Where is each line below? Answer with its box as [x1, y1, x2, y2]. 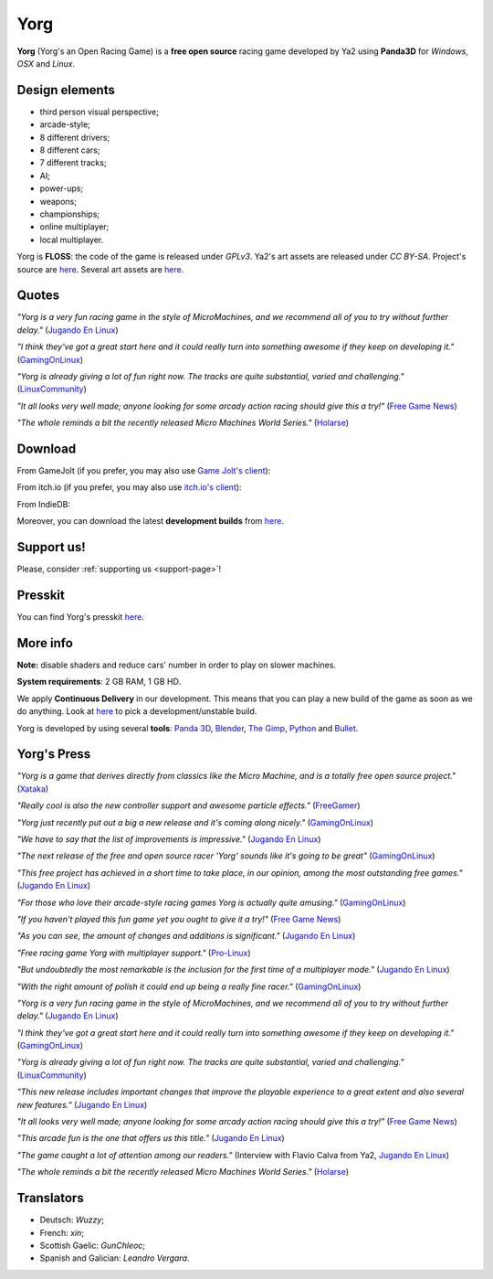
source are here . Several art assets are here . [16, 263, 184, 274]
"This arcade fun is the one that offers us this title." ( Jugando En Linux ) [16, 1133, 285, 1144]
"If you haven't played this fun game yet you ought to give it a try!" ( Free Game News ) [16, 913, 341, 924]
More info [16, 635, 73, 651]
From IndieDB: [16, 498, 70, 509]
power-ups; [39, 183, 84, 194]
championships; [39, 208, 100, 219]
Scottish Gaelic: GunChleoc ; [39, 1240, 146, 1251]
